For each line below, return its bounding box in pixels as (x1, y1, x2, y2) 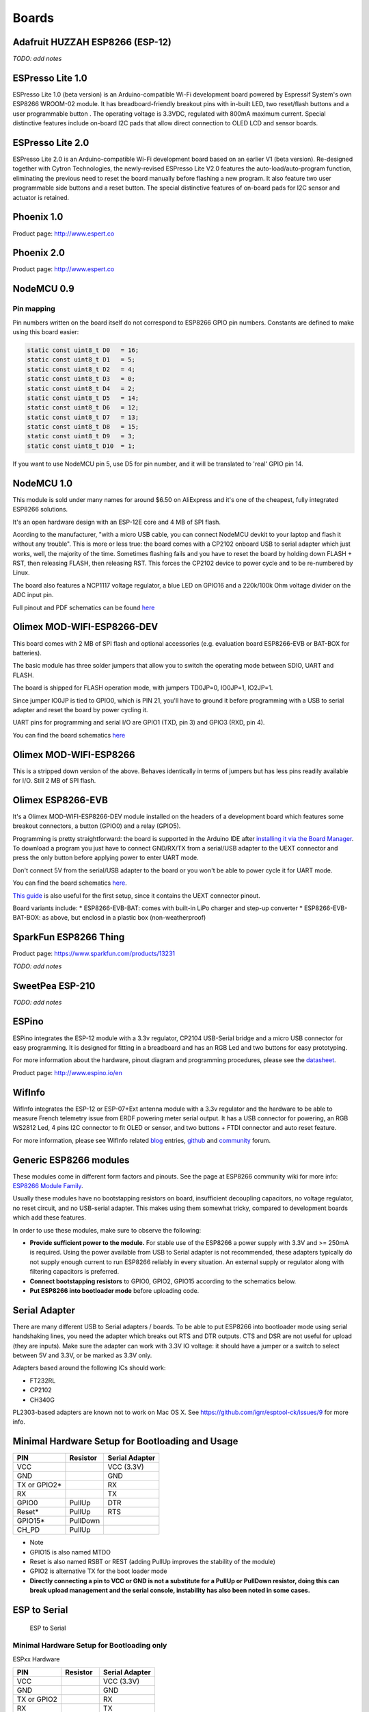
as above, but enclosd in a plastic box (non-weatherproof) (42, 914, 206, 922)
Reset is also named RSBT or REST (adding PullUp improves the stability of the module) (29, 1558, 276, 1566)
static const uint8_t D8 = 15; (27, 423, 139, 431)
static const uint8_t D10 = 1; (27, 442, 136, 450)
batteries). (12, 649, 42, 657)
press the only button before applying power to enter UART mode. (12, 853, 199, 862)
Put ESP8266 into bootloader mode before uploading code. (29, 1286, 200, 1294)
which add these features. (12, 1213, 87, 1222)
